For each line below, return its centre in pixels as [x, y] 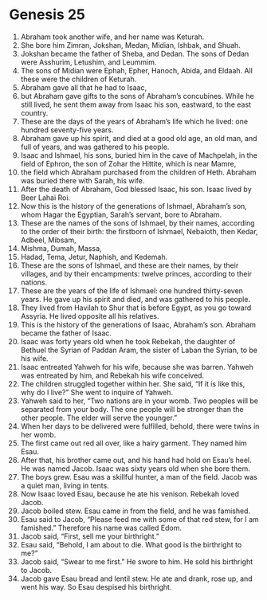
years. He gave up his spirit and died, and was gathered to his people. [135, 299]
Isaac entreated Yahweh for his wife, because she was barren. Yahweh [137, 367]
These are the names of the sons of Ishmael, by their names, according [137, 223]
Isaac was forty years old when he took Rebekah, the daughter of [128, 341]
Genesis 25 [47, 15]
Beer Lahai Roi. [45, 198]
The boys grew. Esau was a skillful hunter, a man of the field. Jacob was [139, 476]
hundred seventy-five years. [67, 130]
